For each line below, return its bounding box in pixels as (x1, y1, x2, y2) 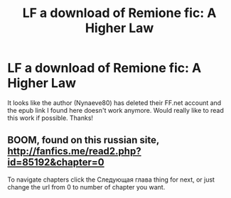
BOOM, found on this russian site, (7, 134, 160, 146)
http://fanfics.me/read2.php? (7, 145, 141, 158)
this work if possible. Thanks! (7, 114, 94, 122)
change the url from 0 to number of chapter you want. (7, 182, 166, 191)
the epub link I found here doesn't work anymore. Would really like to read (7, 106, 224, 114)
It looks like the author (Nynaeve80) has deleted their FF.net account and (7, 98, 222, 107)
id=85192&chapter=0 (7, 156, 104, 168)
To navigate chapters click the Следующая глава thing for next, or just (7, 175, 215, 184)
